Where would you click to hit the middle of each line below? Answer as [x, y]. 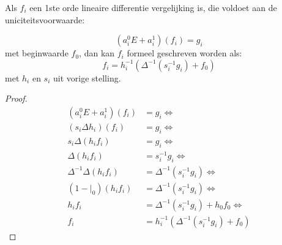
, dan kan [97, 53]
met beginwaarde [37, 53]
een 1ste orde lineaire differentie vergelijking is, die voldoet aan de [153, 7]
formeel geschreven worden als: [184, 53]
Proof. [16, 98]
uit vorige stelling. [87, 77]
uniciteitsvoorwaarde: [45, 19]
